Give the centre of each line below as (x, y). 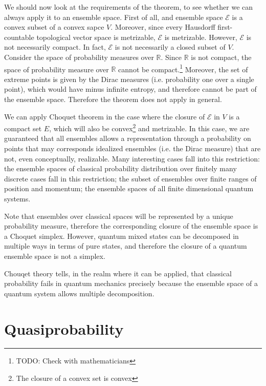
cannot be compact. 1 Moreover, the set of (183, 68)
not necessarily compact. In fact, (55, 47)
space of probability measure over (57, 69)
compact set (23, 128)
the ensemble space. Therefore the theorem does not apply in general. (113, 99)
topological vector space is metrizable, (96, 37)
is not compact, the (221, 57)
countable (19, 37)
